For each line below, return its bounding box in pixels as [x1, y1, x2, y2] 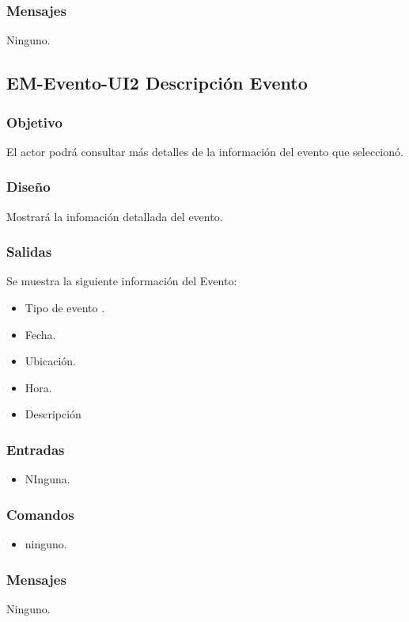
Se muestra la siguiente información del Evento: [6, 273, 237, 289]
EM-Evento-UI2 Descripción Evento [6, 71, 308, 95]
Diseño [6, 177, 51, 197]
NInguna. [25, 471, 70, 487]
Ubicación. [25, 353, 76, 369]
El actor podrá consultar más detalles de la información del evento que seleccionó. [6, 143, 403, 159]
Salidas [6, 242, 52, 261]
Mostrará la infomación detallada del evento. [6, 208, 223, 224]
